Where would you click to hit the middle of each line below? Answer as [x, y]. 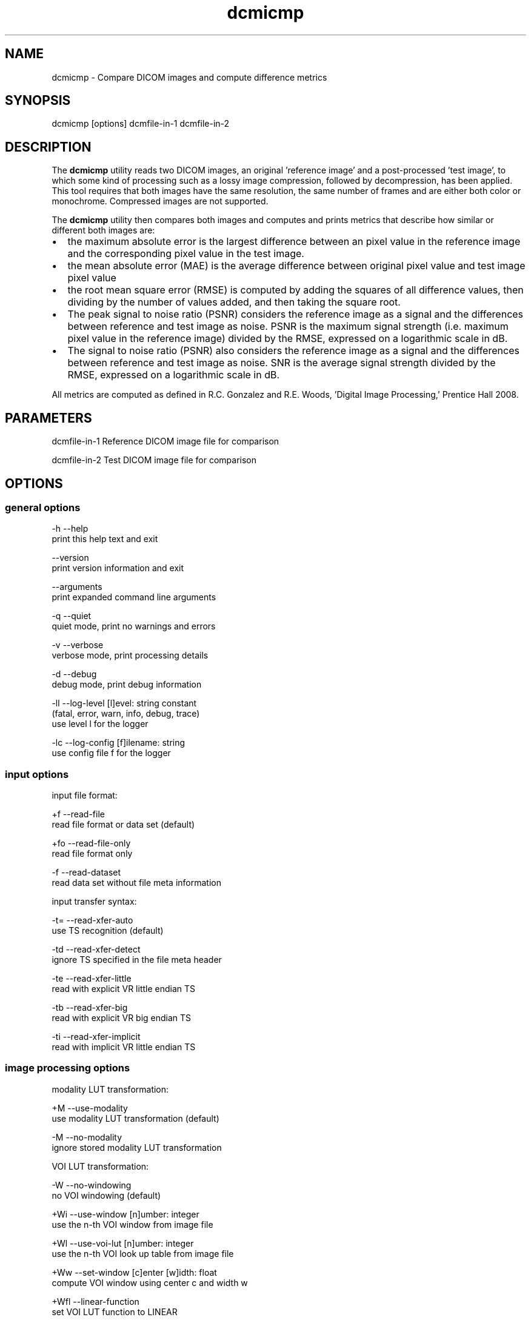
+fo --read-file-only [91, 843]
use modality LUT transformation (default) [135, 1118]
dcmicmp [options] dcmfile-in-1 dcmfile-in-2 [141, 124]
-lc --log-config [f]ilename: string [119, 743]
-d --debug [74, 674]
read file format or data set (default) [123, 825]
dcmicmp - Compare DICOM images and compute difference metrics [189, 77]
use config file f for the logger [111, 753]
